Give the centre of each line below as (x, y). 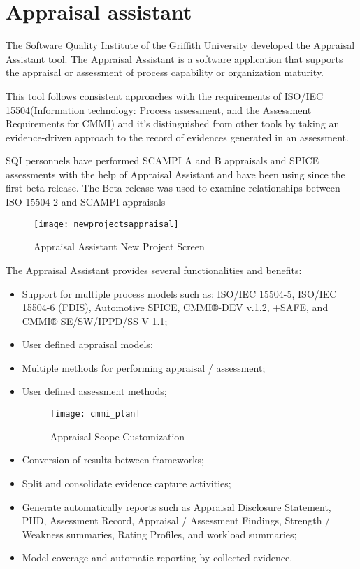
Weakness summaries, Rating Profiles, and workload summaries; (159, 534)
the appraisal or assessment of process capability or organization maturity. (165, 72)
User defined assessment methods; (94, 391)
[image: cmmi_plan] (95, 414)
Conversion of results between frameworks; (113, 460)
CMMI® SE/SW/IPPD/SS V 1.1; (95, 320)
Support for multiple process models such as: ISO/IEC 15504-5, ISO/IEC (179, 293)
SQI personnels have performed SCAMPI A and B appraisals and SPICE (163, 160)
